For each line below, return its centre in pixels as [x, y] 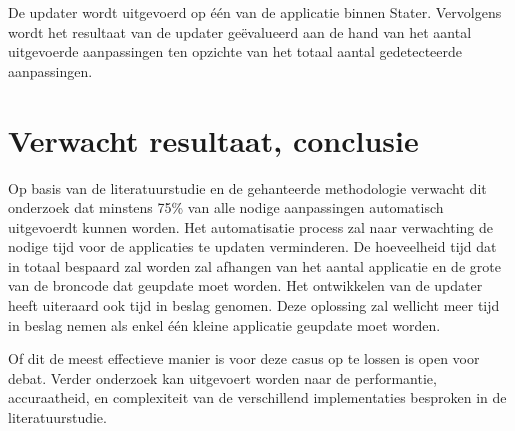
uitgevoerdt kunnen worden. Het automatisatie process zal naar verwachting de [250, 226]
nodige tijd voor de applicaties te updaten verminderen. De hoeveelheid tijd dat [252, 246]
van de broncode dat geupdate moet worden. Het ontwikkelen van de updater [245, 285]
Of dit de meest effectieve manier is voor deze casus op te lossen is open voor [244, 358]
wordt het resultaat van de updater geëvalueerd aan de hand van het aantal [240, 31]
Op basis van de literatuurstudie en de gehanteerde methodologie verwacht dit [247, 187]
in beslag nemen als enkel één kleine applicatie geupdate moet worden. [224, 324]
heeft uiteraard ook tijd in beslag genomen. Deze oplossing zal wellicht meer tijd [254, 305]
